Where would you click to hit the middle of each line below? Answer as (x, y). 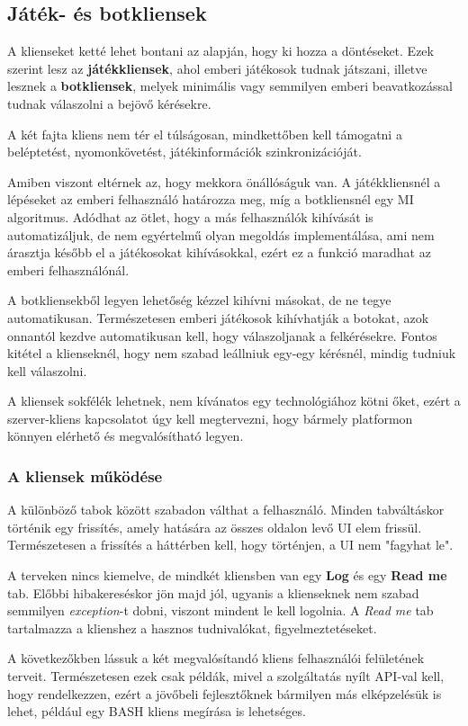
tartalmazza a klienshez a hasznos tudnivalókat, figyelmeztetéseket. (192, 627)
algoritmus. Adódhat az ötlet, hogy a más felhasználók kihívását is (190, 216)
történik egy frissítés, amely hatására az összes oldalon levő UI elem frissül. (215, 527)
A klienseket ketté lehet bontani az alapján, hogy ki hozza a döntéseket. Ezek (220, 51)
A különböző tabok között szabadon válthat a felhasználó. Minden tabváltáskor (226, 510)
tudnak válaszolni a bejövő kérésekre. (109, 103)
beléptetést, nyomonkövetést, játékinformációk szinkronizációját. (184, 152)
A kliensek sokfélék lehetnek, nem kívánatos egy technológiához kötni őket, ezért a (234, 401)
